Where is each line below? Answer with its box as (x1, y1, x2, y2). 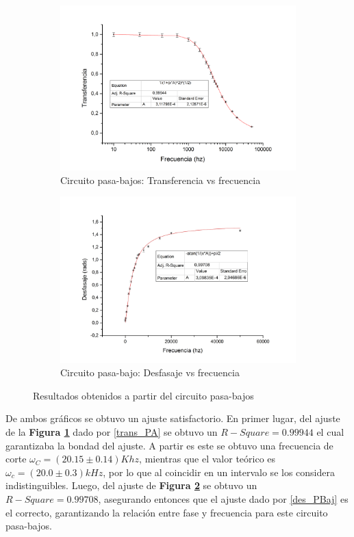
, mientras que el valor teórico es (139, 451, 276, 466)
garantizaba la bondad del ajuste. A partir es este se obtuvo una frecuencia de (5, 438, 333, 452)
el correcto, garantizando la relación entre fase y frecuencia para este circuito (5, 505, 328, 519)
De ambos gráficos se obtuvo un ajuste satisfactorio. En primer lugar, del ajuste (5, 411, 340, 425)
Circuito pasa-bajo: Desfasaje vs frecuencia (60, 365, 240, 380)
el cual (316, 424, 344, 438)
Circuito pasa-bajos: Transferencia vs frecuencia (60, 172, 261, 187)
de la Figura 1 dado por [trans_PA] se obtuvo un (5, 424, 218, 438)
